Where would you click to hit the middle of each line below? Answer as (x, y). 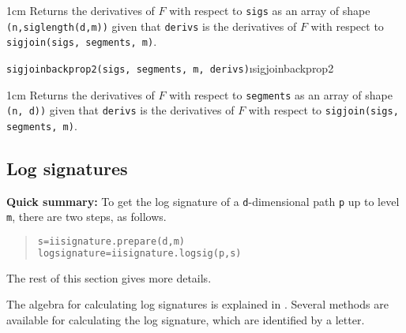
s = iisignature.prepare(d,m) (111, 242)
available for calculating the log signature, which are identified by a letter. (186, 320)
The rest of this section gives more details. (109, 277)
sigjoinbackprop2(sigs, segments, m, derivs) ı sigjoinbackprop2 (170, 67)
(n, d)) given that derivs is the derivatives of (120, 110)
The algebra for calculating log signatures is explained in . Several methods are (197, 304)
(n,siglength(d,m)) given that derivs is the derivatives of (152, 26)
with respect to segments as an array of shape (281, 94)
